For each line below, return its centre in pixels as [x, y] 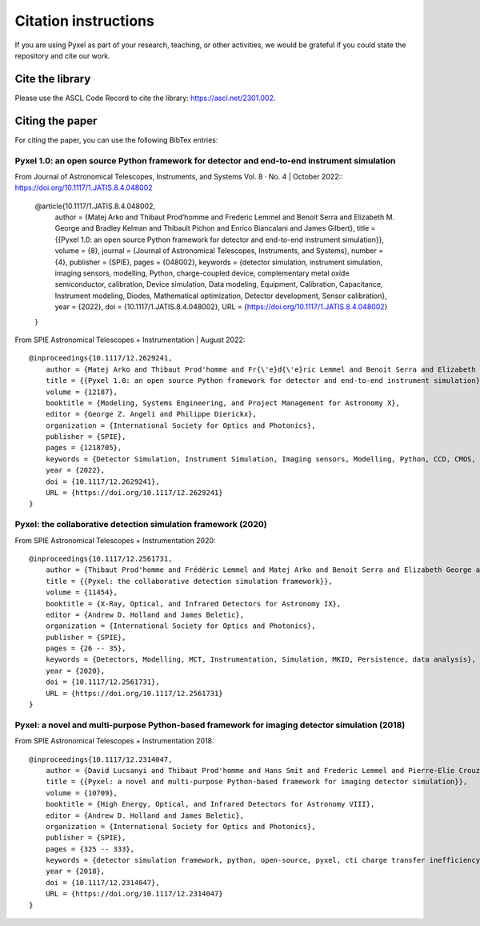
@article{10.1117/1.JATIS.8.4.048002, [95, 206]
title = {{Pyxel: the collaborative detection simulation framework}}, [189, 581]
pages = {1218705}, [84, 448]
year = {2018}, [75, 872]
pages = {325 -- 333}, [90, 849]
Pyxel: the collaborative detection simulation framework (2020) [141, 525]
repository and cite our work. [63, 55]
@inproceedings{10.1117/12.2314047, [101, 759]
